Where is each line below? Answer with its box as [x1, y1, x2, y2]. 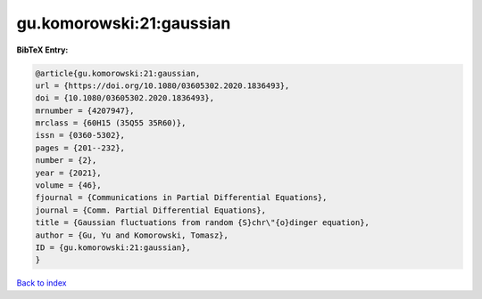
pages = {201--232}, [35, 142, 125, 153]
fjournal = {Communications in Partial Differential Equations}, [35, 192, 328, 203]
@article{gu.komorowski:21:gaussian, [35, 68, 201, 78]
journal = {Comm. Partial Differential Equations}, [35, 205, 267, 215]
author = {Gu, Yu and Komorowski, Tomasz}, [35, 230, 229, 240]
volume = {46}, [35, 181, 102, 190]
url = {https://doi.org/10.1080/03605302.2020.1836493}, [35, 80, 290, 91]
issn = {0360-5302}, [35, 130, 125, 141]
